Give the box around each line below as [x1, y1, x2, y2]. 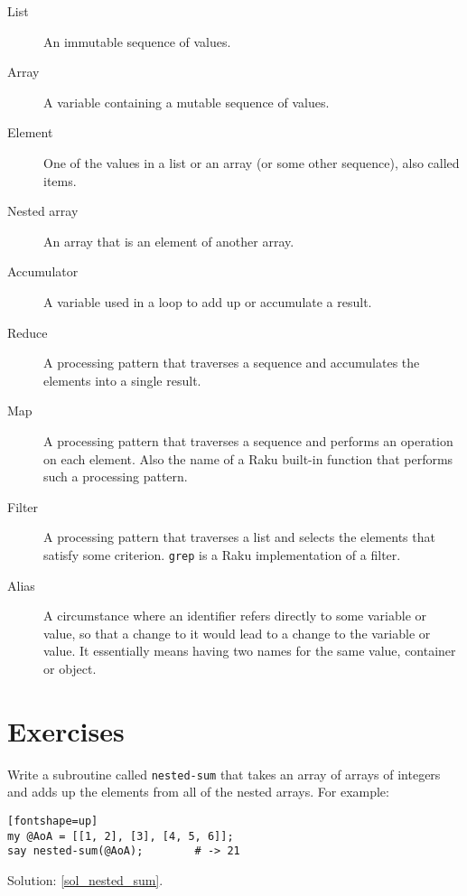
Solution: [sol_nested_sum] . [7, 870, 163, 889]
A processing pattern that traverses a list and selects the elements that [43, 527, 435, 546]
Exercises [7, 712, 125, 749]
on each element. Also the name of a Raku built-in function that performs [43, 449, 453, 468]
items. [43, 171, 77, 190]
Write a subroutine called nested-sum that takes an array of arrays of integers [7, 764, 441, 783]
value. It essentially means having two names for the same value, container [43, 641, 456, 660]
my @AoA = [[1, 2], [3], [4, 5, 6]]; [7, 829, 234, 843]
